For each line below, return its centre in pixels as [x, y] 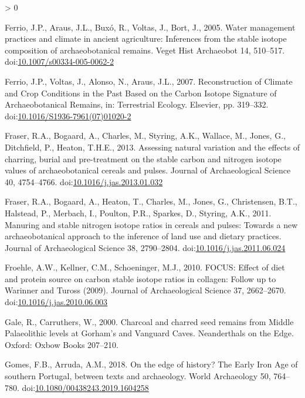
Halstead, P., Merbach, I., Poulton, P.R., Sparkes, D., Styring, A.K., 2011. [138, 213]
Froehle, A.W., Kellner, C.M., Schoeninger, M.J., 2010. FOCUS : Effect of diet [145, 267]
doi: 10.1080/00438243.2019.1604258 [85, 387]
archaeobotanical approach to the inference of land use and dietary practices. [143, 236]
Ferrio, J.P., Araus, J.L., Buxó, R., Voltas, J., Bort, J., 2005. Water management [150, 27]
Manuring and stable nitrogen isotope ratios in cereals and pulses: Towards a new [151, 224]
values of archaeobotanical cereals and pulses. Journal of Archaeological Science [148, 170]
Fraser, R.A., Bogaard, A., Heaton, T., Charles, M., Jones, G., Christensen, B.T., [151, 201]
